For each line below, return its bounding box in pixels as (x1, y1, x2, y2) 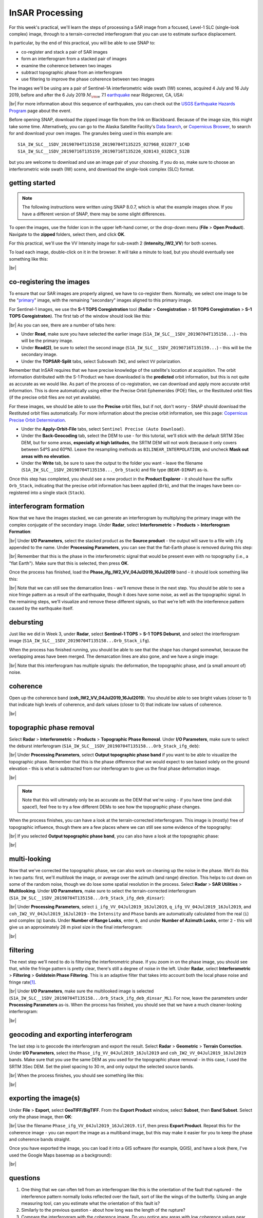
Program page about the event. (9, 108, 72, 114)
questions (9, 1174, 40, 1182)
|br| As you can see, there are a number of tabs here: (9, 322, 116, 328)
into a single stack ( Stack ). (30, 490, 86, 495)
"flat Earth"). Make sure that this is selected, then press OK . (9, 560, 129, 566)
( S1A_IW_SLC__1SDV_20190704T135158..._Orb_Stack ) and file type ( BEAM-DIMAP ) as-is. (21, 467, 209, 473)
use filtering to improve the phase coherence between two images (21, 76, 154, 82)
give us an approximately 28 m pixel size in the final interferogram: (9, 924, 143, 930)
